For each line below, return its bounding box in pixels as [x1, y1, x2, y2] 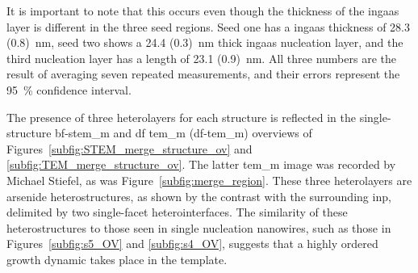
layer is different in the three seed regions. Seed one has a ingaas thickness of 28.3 [6, 18, 410, 35]
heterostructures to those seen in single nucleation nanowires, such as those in [6, 219, 391, 236]
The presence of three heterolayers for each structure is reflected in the [6, 108, 357, 125]
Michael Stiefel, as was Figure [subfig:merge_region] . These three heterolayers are [6, 171, 412, 188]
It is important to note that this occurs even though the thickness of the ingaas [6, 2, 399, 19]
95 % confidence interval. [6, 81, 132, 98]
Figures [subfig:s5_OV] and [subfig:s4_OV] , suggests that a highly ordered [6, 235, 378, 252]
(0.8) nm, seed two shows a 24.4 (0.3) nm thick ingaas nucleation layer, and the [6, 34, 403, 51]
